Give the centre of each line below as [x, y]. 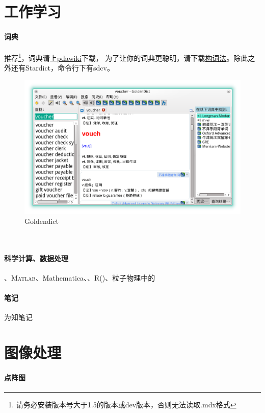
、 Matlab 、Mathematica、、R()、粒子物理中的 [80, 277]
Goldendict [42, 221]
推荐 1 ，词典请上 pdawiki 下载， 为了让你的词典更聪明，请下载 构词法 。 [119, 57]
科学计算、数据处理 [36, 258]
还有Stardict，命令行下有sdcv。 [62, 68]
